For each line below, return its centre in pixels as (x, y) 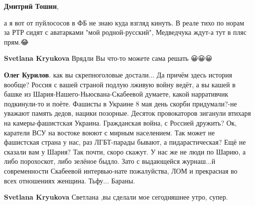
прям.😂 (16, 41)
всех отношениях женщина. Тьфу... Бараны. (70, 180)
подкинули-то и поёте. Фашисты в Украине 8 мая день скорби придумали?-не (121, 103)
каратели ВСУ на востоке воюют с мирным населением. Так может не (110, 132)
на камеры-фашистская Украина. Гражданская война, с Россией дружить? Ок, (120, 122)
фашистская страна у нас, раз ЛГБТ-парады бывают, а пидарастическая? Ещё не (125, 142)
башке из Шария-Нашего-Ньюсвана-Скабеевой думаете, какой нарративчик (116, 94)
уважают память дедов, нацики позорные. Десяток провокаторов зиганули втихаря (127, 113)
